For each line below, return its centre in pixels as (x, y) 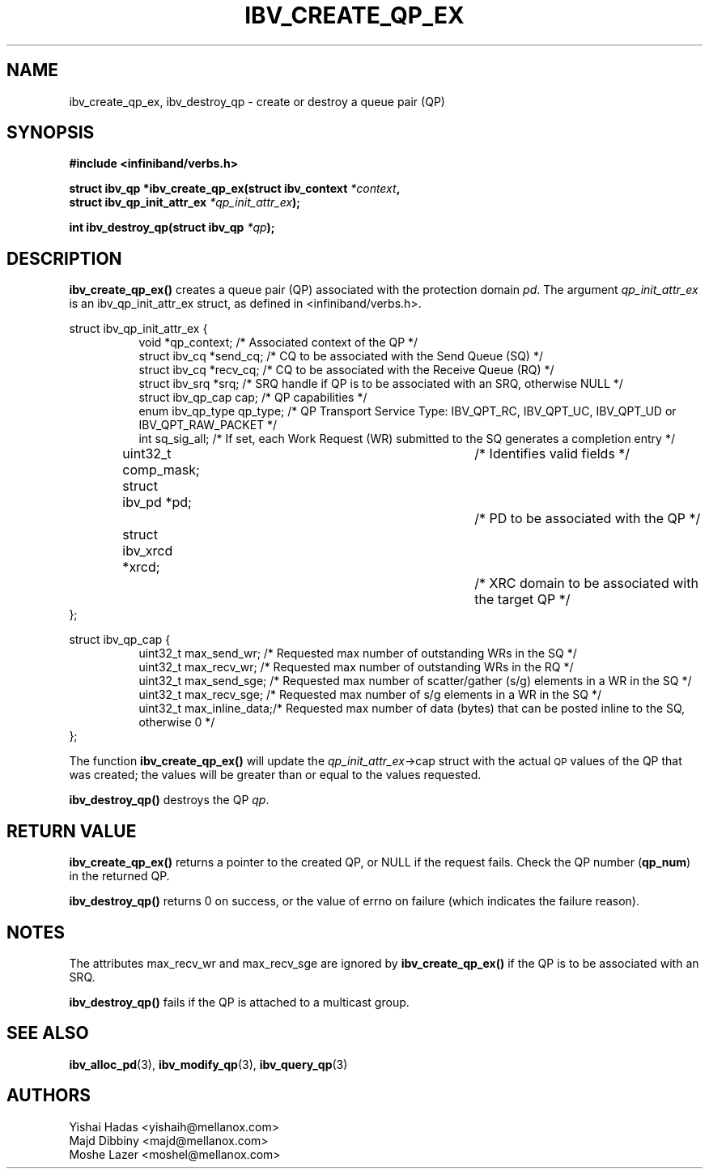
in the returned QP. (119, 876)
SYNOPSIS (51, 133)
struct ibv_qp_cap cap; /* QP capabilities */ (253, 398)
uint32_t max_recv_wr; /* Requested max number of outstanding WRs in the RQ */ (356, 667)
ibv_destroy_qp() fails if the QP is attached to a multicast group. (239, 1002)
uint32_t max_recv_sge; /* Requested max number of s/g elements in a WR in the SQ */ (370, 695)
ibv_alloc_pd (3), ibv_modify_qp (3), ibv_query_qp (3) (208, 1064)
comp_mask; (161, 470)
